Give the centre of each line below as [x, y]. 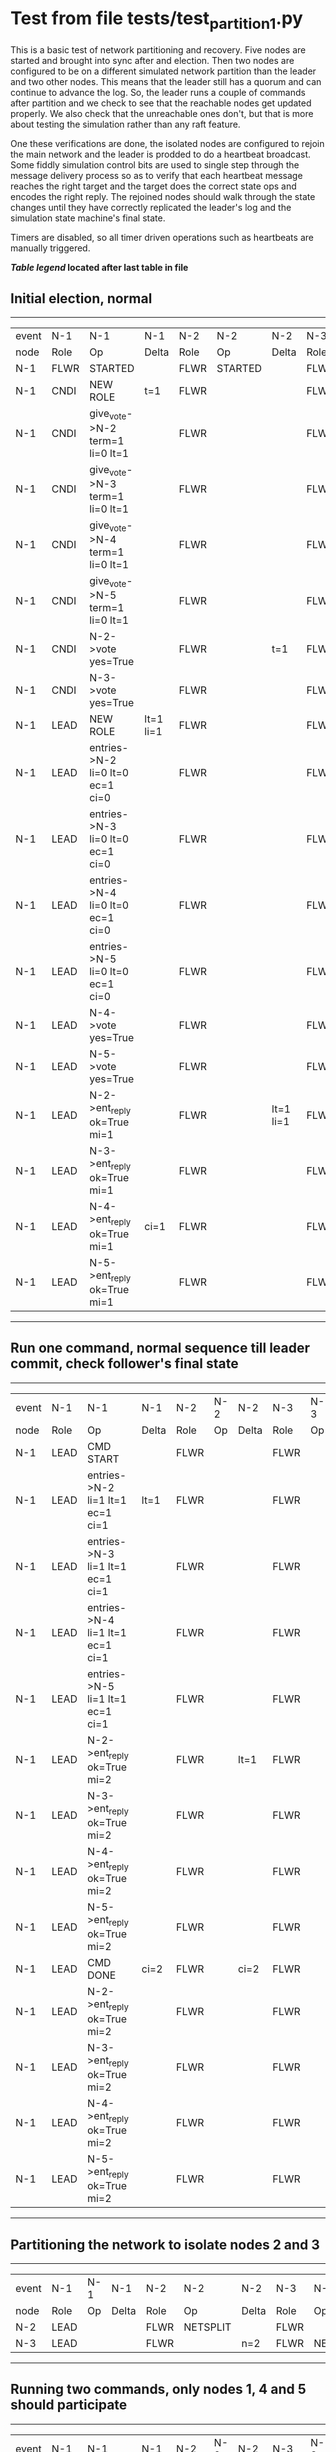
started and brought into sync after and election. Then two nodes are [152, 60]
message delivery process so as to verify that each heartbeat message [156, 175]
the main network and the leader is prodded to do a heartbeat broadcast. [161, 154]
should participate [69, 2405]
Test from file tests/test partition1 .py [156, 20]
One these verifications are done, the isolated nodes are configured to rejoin [167, 143]
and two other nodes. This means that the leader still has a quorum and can [166, 81]
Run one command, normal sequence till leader [160, 1348]
